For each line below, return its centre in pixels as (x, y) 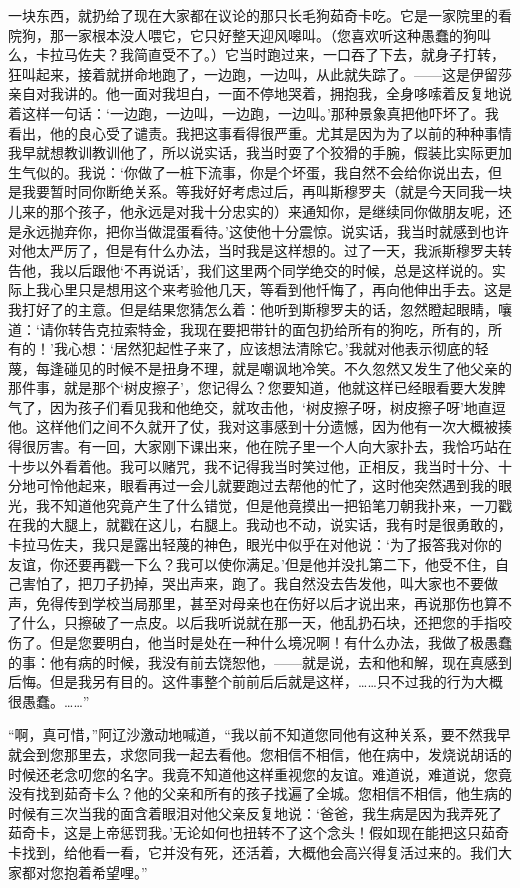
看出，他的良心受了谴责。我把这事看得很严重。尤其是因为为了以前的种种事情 (260, 132)
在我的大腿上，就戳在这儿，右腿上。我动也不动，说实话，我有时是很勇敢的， (260, 524)
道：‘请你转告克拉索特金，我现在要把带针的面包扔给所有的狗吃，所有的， (248, 328)
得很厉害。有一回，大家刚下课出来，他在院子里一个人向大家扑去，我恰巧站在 (260, 446)
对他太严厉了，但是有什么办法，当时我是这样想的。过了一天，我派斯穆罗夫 (253, 250)
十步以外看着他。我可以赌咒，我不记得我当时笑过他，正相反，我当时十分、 (253, 465)
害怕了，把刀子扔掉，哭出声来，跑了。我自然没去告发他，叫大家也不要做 (259, 583)
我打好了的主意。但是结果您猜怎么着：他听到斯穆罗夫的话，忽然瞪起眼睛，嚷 (260, 308)
